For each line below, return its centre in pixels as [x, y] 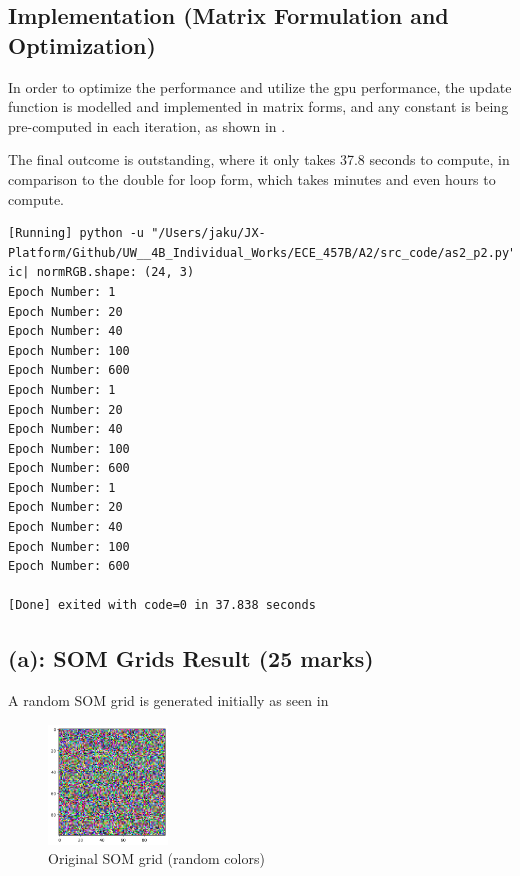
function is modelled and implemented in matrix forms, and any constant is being [258, 106]
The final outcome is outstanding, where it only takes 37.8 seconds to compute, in [259, 159]
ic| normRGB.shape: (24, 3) [101, 272]
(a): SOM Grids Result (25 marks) [191, 658]
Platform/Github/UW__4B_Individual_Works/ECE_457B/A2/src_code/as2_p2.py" [262, 252]
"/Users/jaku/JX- [208, 233]
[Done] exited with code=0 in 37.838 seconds [162, 605]
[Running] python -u [76, 233]
